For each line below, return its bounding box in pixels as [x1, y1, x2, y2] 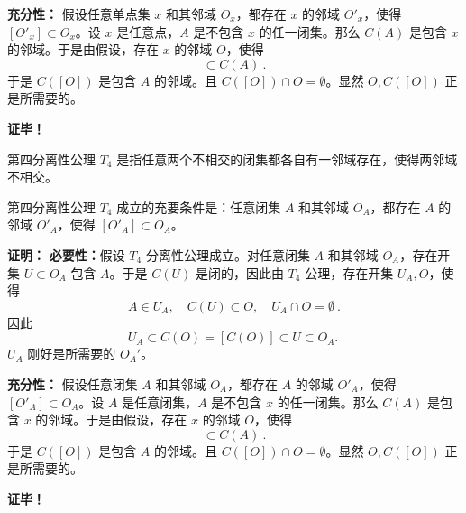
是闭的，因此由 [195, 263, 284, 282]
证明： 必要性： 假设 [7, 245, 125, 264]
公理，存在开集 [305, 263, 394, 282]
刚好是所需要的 [27, 344, 116, 363]
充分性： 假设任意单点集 [7, 5, 151, 23]
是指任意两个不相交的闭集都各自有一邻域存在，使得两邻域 [116, 149, 458, 168]
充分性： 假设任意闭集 [7, 374, 138, 393]
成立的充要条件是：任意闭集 [116, 197, 281, 216]
